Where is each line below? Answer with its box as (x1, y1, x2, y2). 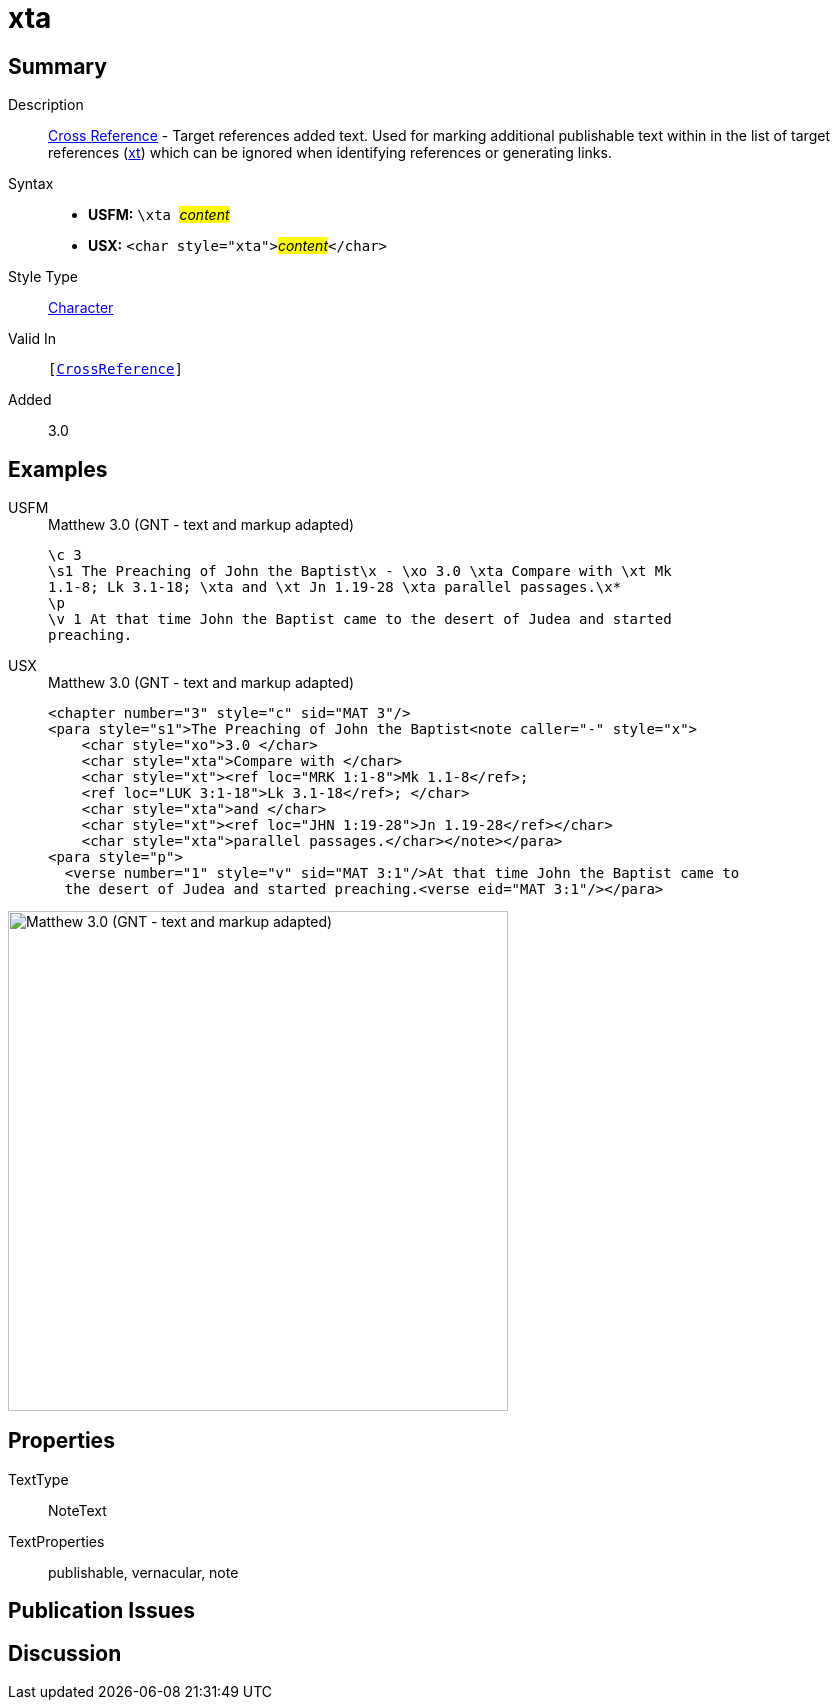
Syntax (8, 175, 54, 193)
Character (48, 299, 114, 317)
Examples (8, 456, 108, 482)
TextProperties (8, 1532, 105, 1550)
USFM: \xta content (88, 206, 230, 224)
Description (8, 96, 84, 114)
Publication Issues (8, 1598, 196, 1624)
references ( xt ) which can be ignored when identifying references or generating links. (48, 144, 612, 162)
